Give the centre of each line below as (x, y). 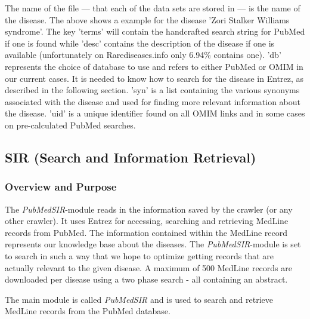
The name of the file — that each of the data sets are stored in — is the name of (153, 8)
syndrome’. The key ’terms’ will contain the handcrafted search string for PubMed (155, 31)
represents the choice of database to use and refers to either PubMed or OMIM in (154, 66)
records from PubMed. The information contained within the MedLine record (146, 232)
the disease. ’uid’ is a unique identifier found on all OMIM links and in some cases (155, 113)
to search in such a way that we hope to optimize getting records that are (139, 255)
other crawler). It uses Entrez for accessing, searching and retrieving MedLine (147, 221)
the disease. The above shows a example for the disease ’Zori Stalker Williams (147, 19)
